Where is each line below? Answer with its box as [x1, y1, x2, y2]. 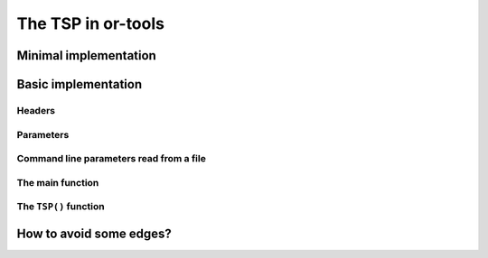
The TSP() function [16, 200, 106, 213]
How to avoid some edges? [16, 226, 172, 241]
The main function [16, 176, 99, 189]
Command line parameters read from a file [16, 152, 207, 165]
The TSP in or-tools [16, 14, 164, 33]
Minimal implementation [16, 48, 157, 63]
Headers [16, 104, 56, 116]
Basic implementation [16, 77, 143, 92]
